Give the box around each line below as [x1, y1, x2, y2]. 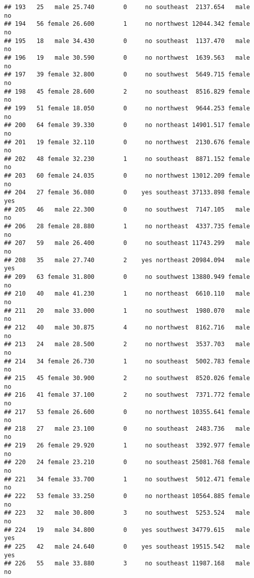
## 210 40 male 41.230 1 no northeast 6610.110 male [4, 290, 250, 298]
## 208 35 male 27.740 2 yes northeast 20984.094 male [4, 256, 250, 264]
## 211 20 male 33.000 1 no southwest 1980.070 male [4, 307, 250, 314]
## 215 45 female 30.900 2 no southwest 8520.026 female [4, 374, 250, 382]
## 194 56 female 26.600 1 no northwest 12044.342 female [4, 20, 250, 28]
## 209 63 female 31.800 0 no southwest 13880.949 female [4, 273, 250, 280]
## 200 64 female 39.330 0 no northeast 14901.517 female [4, 121, 250, 129]
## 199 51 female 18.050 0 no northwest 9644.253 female [4, 104, 250, 112]
